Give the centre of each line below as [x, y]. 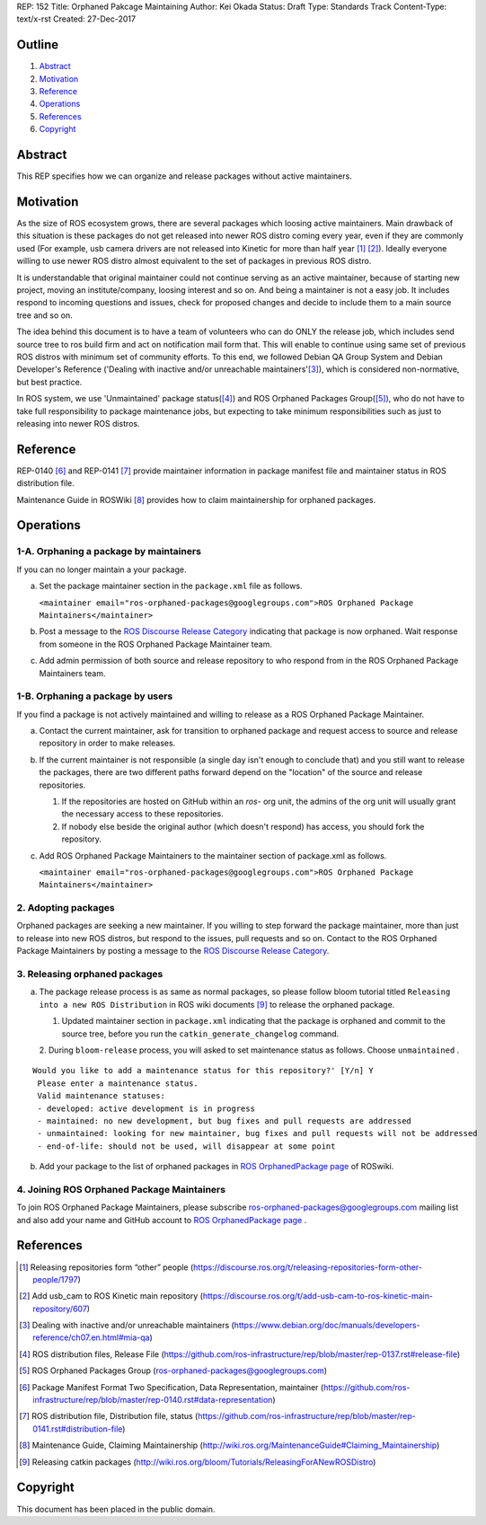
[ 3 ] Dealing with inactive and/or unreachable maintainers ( [127, 1326]
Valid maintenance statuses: [102, 1096]
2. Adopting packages [66, 908]
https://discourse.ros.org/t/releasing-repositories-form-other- [308, 1267]
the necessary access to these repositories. [142, 814]
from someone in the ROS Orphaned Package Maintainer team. [156, 644]
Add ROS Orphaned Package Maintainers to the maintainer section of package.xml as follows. [213, 855]
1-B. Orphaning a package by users [95, 696]
